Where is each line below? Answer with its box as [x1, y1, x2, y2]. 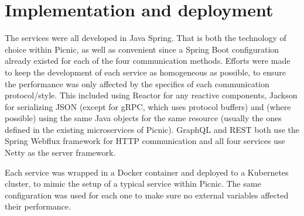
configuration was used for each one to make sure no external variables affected [5, 188, 289, 201]
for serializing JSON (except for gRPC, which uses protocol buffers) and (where [5, 100, 291, 112]
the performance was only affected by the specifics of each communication [5, 77, 269, 90]
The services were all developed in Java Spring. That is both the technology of [5, 32, 286, 44]
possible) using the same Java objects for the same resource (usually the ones [5, 112, 282, 124]
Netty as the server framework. [5, 146, 116, 159]
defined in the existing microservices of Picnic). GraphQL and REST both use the [5, 123, 299, 135]
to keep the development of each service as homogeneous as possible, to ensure [5, 66, 286, 78]
